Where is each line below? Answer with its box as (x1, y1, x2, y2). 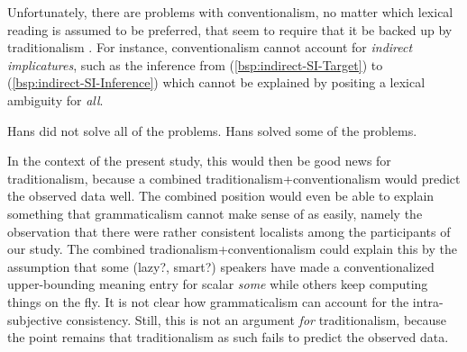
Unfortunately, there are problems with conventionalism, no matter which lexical (7, 3, 453, 21)
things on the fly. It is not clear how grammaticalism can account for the (7, 292, 409, 311)
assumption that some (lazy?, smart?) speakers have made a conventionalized (7, 257, 435, 275)
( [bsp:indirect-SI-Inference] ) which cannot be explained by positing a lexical (7, 73, 426, 92)
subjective (7, 310, 62, 329)
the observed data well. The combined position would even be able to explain (7, 186, 435, 205)
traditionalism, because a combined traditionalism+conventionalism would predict (7, 168, 461, 187)
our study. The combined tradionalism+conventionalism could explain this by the (7, 239, 457, 258)
